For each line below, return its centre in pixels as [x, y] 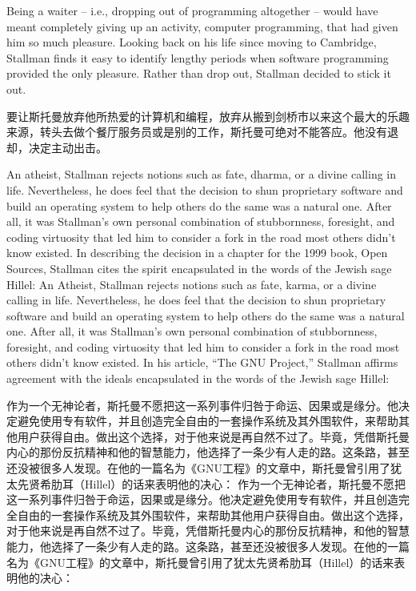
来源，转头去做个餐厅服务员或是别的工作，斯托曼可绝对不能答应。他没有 [197, 132]
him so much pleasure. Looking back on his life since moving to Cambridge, [192, 42]
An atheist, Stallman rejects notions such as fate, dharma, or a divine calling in [202, 174]
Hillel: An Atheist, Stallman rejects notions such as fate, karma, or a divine [192, 284]
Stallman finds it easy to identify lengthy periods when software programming [198, 57]
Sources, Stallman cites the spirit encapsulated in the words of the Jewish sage [199, 268]
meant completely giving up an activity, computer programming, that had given [202, 26]
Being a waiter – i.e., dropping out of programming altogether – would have [192, 10]
